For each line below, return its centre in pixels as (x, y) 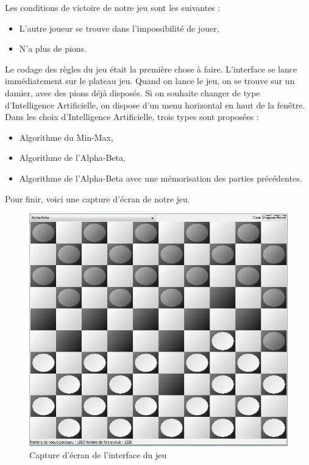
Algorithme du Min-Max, (66, 137)
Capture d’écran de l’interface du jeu (98, 454)
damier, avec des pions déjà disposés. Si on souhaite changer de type (133, 92)
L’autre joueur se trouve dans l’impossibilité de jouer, (119, 28)
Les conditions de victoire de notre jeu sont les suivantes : (113, 7)
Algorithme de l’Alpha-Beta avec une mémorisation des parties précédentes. (161, 178)
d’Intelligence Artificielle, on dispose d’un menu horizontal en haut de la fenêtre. (155, 105)
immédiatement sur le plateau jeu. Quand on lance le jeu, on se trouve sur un (150, 81)
